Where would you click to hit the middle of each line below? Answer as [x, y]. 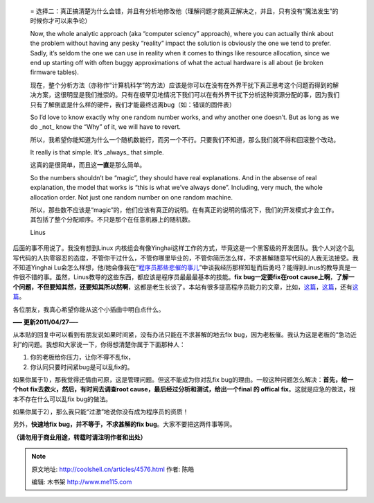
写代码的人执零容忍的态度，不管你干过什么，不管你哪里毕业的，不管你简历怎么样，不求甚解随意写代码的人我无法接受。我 [186, 258]
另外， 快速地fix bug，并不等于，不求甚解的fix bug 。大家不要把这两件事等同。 [124, 424]
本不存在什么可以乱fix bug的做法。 [62, 399]
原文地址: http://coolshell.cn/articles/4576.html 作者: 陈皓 [113, 469]
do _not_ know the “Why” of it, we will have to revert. [106, 127]
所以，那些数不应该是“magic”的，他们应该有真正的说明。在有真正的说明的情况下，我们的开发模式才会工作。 [184, 210]
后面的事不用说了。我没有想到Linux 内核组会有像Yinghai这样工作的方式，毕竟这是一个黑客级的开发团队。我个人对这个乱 [184, 248]
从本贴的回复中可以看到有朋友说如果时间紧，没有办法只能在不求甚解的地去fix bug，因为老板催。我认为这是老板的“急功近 [185, 335]
